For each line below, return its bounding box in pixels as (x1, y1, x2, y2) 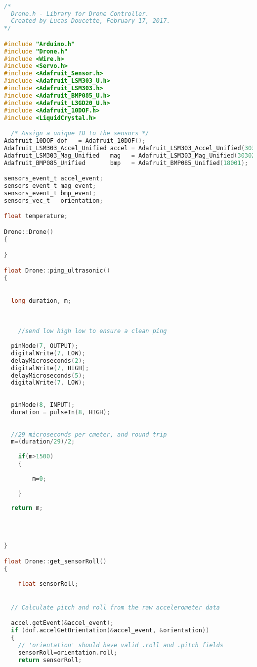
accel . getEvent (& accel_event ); (11, 619, 114, 627)
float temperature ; (4, 213, 68, 220)
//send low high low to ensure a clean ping (18, 328, 167, 335)
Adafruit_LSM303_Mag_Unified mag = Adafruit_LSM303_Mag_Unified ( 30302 (4, 152, 256, 159)
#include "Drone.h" (4, 48, 68, 55)
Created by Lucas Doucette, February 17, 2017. (11, 17, 171, 25)
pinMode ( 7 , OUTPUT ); (11, 342, 79, 350)
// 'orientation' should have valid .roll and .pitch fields (18, 641, 223, 649)
